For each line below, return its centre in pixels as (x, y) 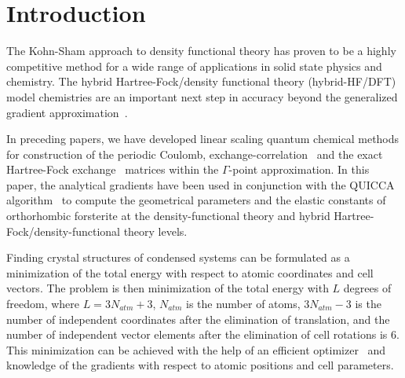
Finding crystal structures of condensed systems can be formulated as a (178, 257)
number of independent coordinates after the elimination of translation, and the (198, 319)
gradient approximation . (67, 112)
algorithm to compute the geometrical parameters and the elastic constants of (196, 200)
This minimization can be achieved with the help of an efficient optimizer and (196, 349)
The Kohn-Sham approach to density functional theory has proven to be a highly (201, 51)
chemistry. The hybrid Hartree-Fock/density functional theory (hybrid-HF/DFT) (201, 81)
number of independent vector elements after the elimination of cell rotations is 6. (203, 334)
